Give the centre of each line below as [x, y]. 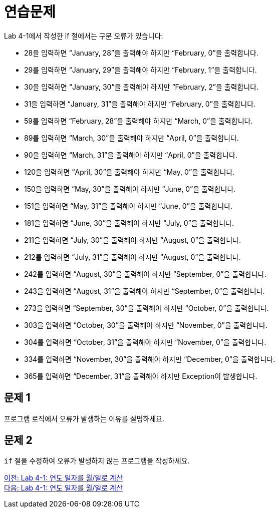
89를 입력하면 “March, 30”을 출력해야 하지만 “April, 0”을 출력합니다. [131, 138]
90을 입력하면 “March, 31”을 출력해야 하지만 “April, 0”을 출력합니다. [131, 155]
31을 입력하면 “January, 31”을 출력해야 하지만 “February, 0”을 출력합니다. [140, 104]
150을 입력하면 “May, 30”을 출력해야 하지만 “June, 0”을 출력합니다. [130, 189]
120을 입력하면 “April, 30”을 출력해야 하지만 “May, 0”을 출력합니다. [129, 172]
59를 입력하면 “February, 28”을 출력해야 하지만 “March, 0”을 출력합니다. [138, 121]
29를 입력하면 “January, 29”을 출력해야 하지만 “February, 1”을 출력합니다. [141, 70]
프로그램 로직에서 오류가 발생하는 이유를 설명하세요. [84, 418]
